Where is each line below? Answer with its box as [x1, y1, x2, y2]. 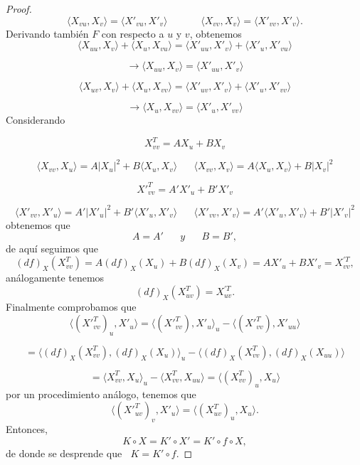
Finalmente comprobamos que [6, 299, 137, 314]
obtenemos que [6, 217, 70, 232]
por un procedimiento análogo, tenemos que [6, 386, 196, 401]
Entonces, [6, 422, 48, 437]
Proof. [6, 1, 32, 16]
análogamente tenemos [6, 270, 105, 285]
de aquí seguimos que [6, 241, 99, 256]
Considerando [6, 112, 65, 127]
